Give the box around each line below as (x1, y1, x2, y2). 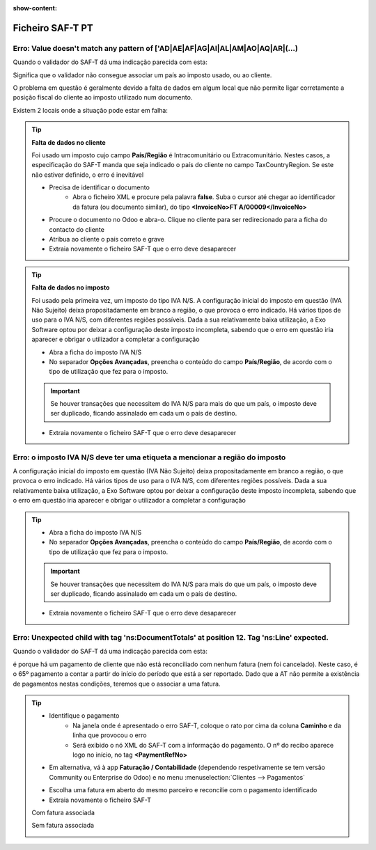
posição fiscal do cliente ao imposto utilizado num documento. (13, 93, 193, 102)
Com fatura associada (31, 808, 95, 817)
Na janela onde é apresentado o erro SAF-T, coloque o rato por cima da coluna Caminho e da (72, 721, 341, 730)
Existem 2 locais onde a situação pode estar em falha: (13, 106, 169, 114)
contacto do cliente (49, 225, 104, 233)
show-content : (13, 4, 57, 12)
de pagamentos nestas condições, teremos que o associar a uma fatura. (13, 679, 221, 688)
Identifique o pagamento (49, 711, 120, 720)
